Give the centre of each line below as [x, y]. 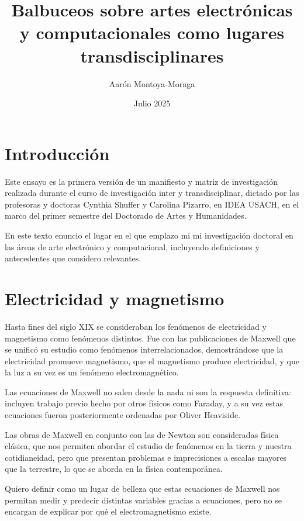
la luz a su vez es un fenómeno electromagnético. [92, 372]
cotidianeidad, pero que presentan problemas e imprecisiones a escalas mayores [146, 457]
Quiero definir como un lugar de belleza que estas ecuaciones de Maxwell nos [142, 489]
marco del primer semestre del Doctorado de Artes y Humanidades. [126, 215]
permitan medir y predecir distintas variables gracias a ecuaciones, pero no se [143, 500]
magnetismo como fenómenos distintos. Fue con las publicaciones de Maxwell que [150, 338]
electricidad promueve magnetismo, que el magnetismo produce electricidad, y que [152, 360]
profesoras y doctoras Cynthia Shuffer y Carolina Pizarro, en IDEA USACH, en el [152, 204]
